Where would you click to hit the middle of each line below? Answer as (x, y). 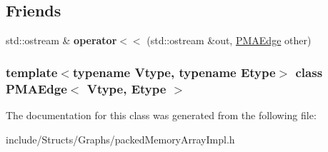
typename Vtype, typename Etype (174, 72)
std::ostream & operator (61, 40)
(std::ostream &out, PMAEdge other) (229, 40)
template (32, 72)
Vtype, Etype (126, 88)
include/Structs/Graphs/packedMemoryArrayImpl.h (120, 139)
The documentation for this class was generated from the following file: (161, 115)
